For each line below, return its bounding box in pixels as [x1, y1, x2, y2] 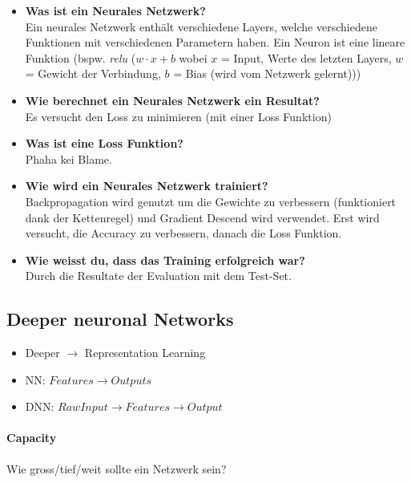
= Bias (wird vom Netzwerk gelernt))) [173, 65, 361, 82]
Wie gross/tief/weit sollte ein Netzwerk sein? [6, 460, 227, 477]
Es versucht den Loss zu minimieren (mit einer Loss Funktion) [25, 108, 332, 124]
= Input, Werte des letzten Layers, [220, 49, 392, 66]
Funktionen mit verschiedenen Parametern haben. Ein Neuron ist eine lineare [25, 34, 405, 51]
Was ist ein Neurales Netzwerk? [25, 2, 206, 18]
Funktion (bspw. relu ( [25, 49, 136, 66]
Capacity [6, 429, 57, 446]
